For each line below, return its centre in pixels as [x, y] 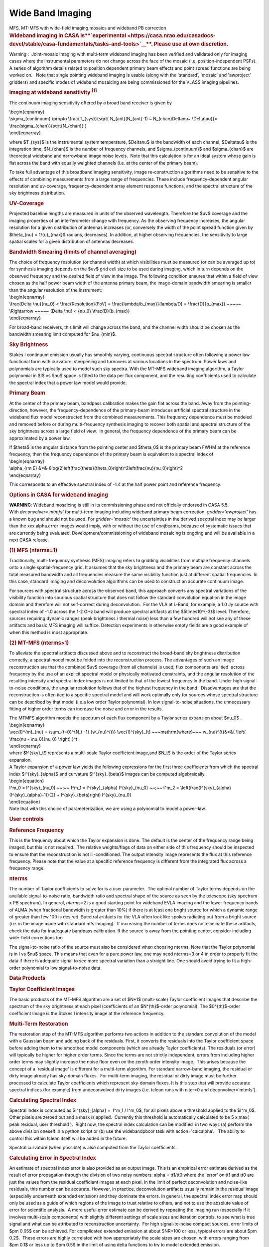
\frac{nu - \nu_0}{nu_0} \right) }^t [43, 739]
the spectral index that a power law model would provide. [68, 383]
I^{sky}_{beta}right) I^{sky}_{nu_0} [96, 795]
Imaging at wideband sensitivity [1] [53, 92]
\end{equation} [25, 802]
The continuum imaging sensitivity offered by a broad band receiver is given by [90, 103]
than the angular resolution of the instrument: [56, 290]
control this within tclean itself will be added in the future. [68, 1138]
